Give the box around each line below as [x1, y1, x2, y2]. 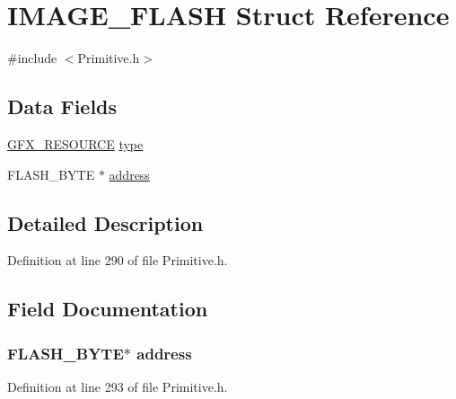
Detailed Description [7, 208, 204, 236]
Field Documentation [7, 295, 208, 323]
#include [7, 49, 57, 67]
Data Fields [7, 93, 118, 120]
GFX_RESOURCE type [7, 134, 144, 153]
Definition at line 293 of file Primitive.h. [7, 377, 228, 395]
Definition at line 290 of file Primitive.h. [7, 251, 228, 270]
